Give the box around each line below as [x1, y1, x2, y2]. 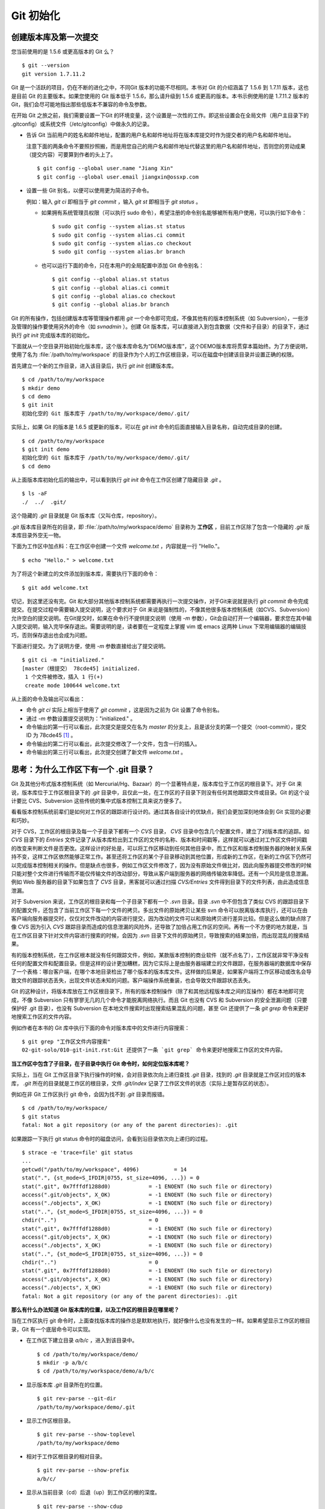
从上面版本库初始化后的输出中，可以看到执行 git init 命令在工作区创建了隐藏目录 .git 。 [11, 476, 225, 483]
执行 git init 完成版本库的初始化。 [11, 331, 93, 339]
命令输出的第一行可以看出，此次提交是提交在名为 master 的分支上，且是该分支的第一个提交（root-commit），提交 [26, 723, 307, 730]
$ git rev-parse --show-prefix [37, 1467, 129, 1474]
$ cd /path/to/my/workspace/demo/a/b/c [37, 1368, 155, 1374]
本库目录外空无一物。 [11, 532, 64, 539]
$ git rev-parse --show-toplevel [37, 1431, 135, 1438]
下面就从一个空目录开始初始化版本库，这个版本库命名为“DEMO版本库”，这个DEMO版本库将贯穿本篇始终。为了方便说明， [11, 343, 311, 349]
